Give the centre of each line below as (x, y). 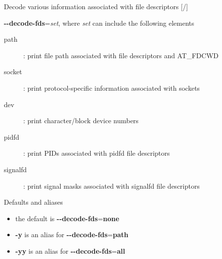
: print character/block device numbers (81, 121)
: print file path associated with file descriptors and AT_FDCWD (121, 55)
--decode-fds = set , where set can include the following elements (99, 23)
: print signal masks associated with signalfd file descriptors (111, 186)
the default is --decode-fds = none (67, 218)
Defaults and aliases (33, 202)
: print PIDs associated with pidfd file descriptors (97, 153)
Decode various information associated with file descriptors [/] (96, 6)
